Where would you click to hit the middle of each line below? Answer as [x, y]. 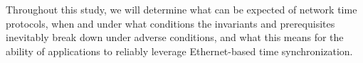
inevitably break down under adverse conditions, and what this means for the [175, 37]
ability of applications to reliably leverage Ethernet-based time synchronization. [179, 51]
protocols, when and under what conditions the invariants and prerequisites [170, 23]
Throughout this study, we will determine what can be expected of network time [181, 9]
